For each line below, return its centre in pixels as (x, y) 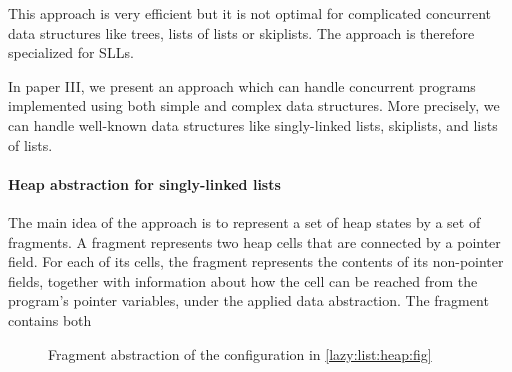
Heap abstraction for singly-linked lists (144, 183)
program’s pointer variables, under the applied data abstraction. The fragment (248, 300)
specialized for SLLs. (71, 52)
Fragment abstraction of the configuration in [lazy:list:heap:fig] (240, 353)
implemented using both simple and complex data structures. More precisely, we (254, 105)
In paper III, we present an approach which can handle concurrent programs (242, 85)
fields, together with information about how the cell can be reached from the (243, 280)
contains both (50, 319)
